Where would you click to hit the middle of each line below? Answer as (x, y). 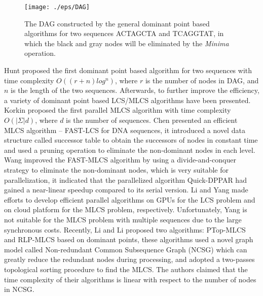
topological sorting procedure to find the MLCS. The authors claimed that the (126, 269)
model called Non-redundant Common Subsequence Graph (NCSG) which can (126, 249)
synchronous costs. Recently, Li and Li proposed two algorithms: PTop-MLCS (125, 229)
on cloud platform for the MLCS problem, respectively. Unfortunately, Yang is (126, 209)
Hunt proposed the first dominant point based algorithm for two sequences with (128, 70)
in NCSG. (19, 289)
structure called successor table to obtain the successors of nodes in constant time (131, 140)
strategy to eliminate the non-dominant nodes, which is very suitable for (116, 169)
